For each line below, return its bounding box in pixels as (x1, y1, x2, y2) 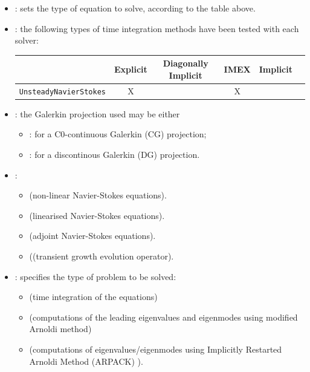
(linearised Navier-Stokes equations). (29, 209, 165, 221)
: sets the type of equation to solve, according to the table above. (15, 2, 256, 14)
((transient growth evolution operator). (29, 250, 174, 263)
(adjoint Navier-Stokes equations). (29, 229, 156, 242)
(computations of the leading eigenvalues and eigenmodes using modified (29, 310, 298, 323)
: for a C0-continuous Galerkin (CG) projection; (29, 128, 207, 140)
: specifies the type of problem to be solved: (15, 270, 176, 282)
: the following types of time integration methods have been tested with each (15, 22, 299, 34)
